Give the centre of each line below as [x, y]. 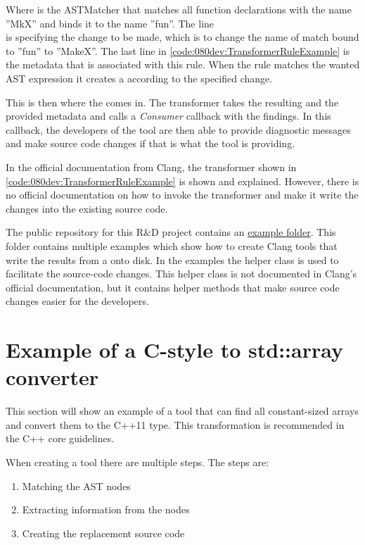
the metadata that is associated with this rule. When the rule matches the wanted [183, 64]
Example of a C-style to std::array [174, 350]
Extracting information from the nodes [106, 509]
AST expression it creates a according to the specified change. [139, 78]
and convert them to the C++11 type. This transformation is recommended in [175, 424]
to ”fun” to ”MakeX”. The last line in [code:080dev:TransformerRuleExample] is [178, 50]
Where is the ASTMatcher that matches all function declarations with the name [179, 9]
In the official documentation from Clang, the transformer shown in [151, 167]
